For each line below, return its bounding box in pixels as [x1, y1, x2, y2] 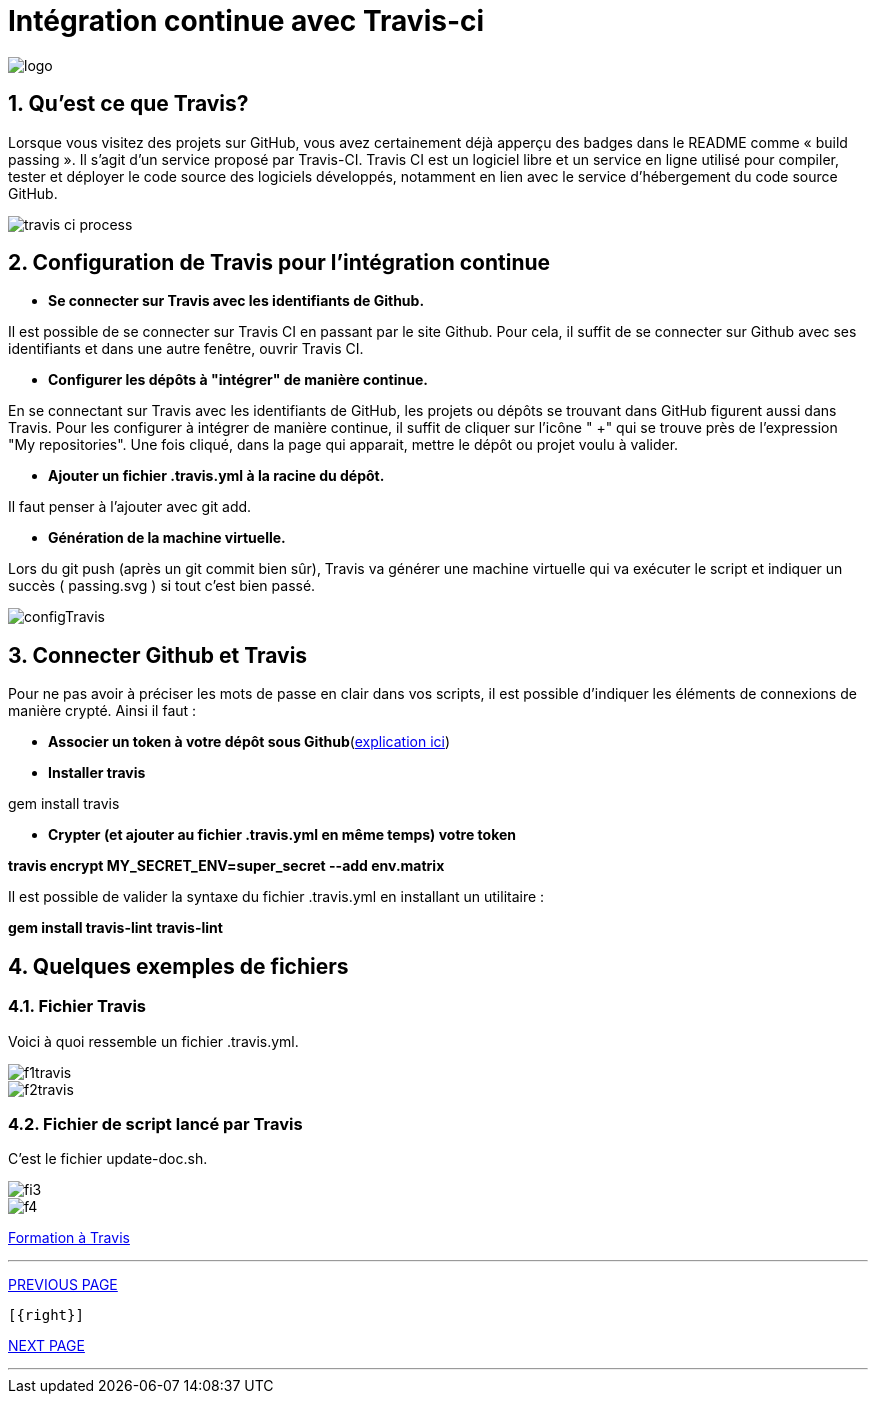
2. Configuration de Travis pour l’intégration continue [8, 250, 551, 276]
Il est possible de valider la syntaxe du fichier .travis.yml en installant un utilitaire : [8, 888, 545, 906]
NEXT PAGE [8, 1337, 85, 1355]
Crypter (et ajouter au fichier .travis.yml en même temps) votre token [48, 826, 516, 844]
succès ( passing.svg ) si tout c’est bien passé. [8, 577, 316, 595]
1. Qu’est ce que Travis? [8, 91, 249, 117]
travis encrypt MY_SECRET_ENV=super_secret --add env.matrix [8, 857, 445, 875]
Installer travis [48, 764, 146, 782]
